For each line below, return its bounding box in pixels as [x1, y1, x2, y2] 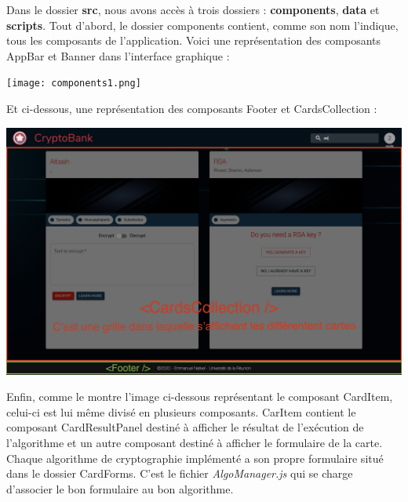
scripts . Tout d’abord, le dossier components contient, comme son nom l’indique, [6, 16, 399, 33]
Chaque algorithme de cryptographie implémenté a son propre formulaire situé [6, 449, 384, 466]
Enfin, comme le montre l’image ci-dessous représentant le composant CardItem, [6, 388, 393, 405]
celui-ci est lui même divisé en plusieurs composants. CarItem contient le [6, 403, 356, 420]
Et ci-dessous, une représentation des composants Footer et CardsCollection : [6, 100, 377, 117]
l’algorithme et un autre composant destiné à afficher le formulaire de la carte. [6, 435, 383, 450]
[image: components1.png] [6, 78, 141, 89]
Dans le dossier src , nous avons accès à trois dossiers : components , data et [6, 2, 380, 17]
